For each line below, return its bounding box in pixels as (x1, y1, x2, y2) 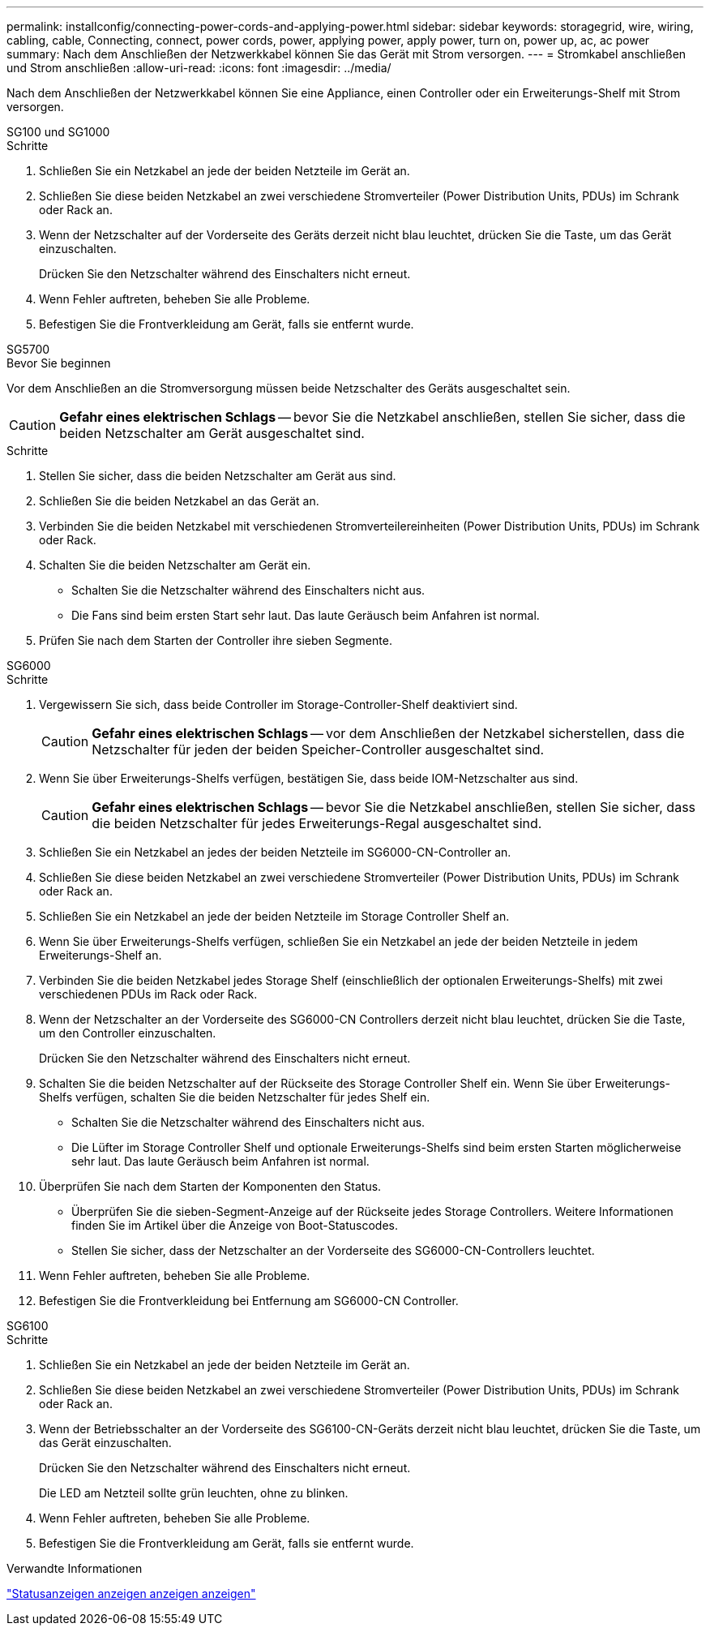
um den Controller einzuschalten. (39, 1026, 216, 1040)
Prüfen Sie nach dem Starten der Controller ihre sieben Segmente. (39, 633, 392, 647)
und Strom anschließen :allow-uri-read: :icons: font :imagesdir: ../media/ (6, 61, 391, 75)
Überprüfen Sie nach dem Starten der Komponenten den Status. (39, 1179, 382, 1193)
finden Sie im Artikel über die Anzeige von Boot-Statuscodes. (71, 1218, 398, 1232)
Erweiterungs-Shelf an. (39, 948, 162, 962)
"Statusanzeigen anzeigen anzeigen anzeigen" (6, 1587, 256, 1600)
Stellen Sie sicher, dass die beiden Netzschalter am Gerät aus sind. (39, 469, 396, 483)
